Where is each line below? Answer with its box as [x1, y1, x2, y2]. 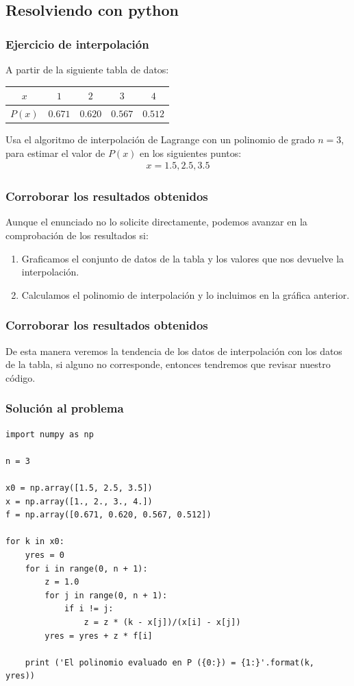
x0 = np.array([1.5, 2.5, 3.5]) [5, 483, 153, 493]
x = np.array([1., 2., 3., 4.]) [5, 496, 153, 506]
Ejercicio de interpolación [5, 35, 149, 52]
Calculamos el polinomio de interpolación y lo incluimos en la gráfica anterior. [21, 287, 350, 302]
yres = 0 [25, 550, 64, 560]
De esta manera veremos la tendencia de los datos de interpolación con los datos [5, 343, 342, 358]
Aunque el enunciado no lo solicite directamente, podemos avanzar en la [5, 215, 307, 229]
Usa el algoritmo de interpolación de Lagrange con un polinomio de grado [5, 132, 315, 147]
